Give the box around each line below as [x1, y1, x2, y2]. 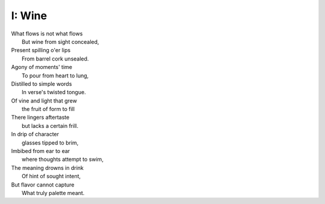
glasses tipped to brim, [22, 139, 79, 146]
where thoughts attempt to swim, [22, 156, 104, 163]
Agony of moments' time [11, 64, 72, 71]
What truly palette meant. [22, 189, 85, 196]
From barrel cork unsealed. [22, 55, 89, 62]
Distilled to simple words [11, 80, 72, 87]
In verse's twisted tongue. [22, 89, 87, 96]
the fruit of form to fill [22, 106, 75, 113]
